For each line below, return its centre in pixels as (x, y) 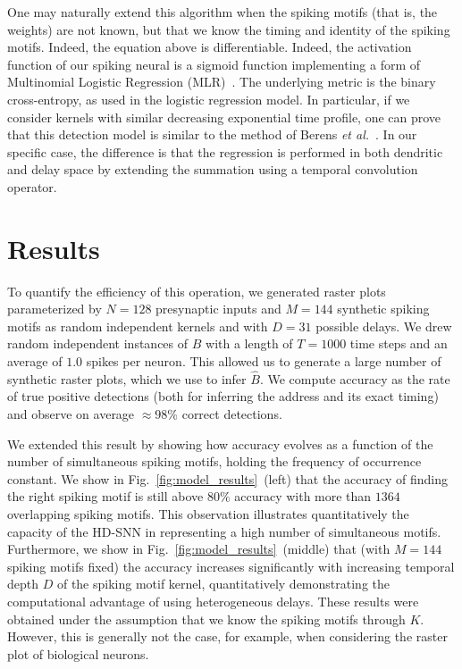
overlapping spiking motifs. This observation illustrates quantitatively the (208, 514)
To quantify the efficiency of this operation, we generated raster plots (197, 291)
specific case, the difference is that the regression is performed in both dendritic (225, 151)
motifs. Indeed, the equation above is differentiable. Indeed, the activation (210, 47)
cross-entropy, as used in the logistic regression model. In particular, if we (209, 99)
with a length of (249, 343)
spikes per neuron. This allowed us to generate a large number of (264, 361)
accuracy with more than (303, 496)
